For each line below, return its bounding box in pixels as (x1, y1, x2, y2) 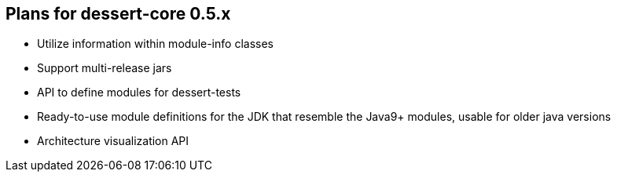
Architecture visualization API (37, 134, 189, 148)
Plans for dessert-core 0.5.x (6, 4, 231, 24)
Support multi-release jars (37, 61, 172, 75)
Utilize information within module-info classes (37, 37, 274, 51)
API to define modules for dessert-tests (37, 85, 241, 100)
